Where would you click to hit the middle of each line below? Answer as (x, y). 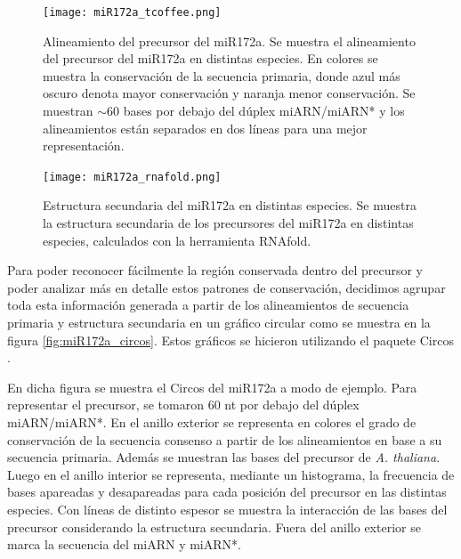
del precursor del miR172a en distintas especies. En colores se (210, 58)
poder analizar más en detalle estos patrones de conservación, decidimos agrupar (226, 287)
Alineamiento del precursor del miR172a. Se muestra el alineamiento (229, 41)
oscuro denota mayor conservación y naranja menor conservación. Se (229, 93)
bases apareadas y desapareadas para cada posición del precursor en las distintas (227, 492)
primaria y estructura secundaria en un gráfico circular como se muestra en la (219, 323)
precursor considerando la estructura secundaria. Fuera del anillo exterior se (214, 527)
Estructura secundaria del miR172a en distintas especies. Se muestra (230, 205)
